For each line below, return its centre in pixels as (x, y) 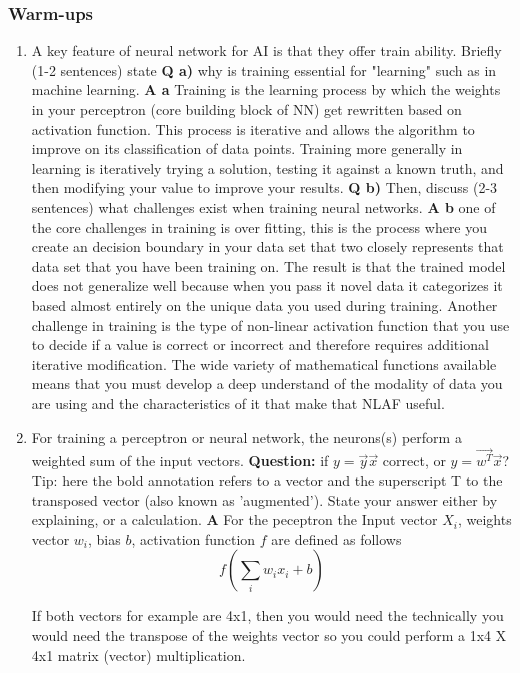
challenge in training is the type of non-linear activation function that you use (270, 324)
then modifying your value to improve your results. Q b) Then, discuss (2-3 (264, 187)
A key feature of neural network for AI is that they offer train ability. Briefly (266, 50)
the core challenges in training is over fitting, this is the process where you (259, 226)
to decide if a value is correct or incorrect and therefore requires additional (260, 344)
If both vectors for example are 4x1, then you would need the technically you (267, 615)
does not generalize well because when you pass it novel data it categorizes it (267, 285)
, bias (104, 538)
